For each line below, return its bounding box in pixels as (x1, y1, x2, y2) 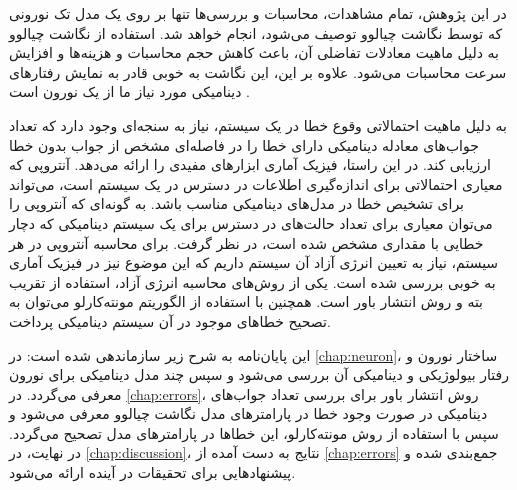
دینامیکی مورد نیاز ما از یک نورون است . (9, 81, 250, 102)
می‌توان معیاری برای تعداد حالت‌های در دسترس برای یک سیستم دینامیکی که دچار (9, 212, 493, 233)
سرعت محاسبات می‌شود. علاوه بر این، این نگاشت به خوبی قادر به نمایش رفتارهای (9, 61, 507, 82)
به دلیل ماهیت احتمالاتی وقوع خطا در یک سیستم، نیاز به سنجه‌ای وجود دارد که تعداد (9, 114, 508, 135)
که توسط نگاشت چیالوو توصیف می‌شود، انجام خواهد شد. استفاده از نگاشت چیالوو (9, 22, 503, 43)
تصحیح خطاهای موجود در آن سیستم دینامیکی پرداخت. (9, 310, 331, 331)
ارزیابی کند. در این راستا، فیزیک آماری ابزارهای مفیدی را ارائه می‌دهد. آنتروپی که (9, 154, 491, 175)
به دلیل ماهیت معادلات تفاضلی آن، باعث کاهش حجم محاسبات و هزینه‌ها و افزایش (9, 42, 499, 63)
